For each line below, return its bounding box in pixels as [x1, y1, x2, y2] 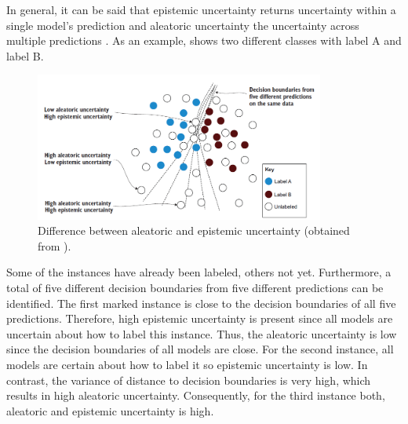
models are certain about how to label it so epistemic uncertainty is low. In [6, 356, 368, 372]
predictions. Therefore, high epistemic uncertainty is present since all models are [6, 310, 393, 327]
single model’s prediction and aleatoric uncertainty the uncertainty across [6, 16, 359, 33]
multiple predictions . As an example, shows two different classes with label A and [6, 32, 402, 49]
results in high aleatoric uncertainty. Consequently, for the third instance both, [6, 387, 385, 404]
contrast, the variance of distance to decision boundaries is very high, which [6, 371, 371, 388]
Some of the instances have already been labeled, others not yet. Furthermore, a [6, 264, 392, 280]
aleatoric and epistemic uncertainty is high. [6, 402, 214, 419]
